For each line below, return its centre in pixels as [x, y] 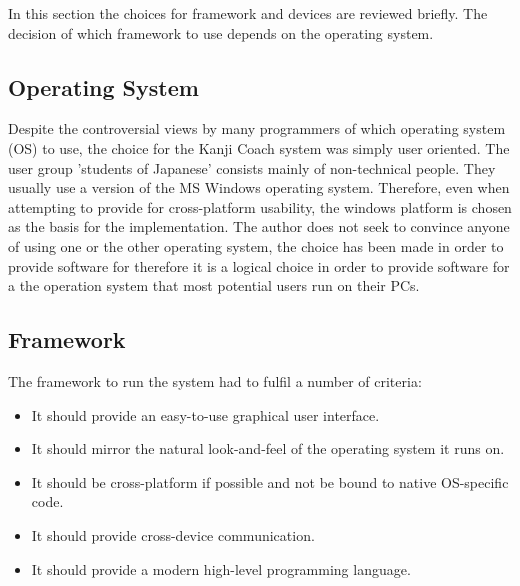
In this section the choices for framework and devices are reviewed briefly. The [248, 13]
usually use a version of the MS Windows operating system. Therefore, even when [259, 187]
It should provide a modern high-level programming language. [221, 568]
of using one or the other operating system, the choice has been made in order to [256, 245]
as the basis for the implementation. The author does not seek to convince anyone [259, 226]
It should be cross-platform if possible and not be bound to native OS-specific [270, 481]
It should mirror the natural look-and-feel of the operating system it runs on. [268, 448]
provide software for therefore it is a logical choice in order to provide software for [259, 265]
